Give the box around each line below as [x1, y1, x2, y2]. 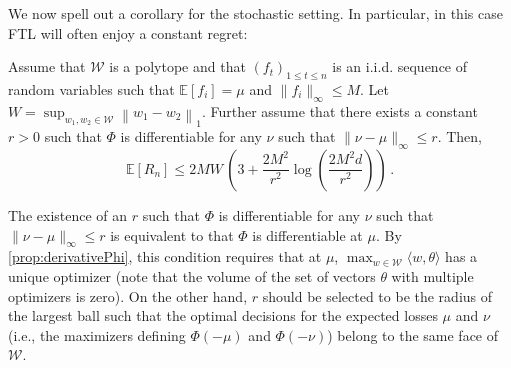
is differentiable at [252, 224, 363, 245]
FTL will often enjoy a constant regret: [8, 22, 248, 43]
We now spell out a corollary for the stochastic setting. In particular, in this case [8, 3, 503, 23]
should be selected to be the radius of [262, 285, 493, 306]
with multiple [391, 265, 474, 286]
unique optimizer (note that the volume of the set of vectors [8, 265, 376, 286]
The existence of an [8, 204, 128, 225]
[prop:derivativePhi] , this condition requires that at [8, 246, 322, 267]
